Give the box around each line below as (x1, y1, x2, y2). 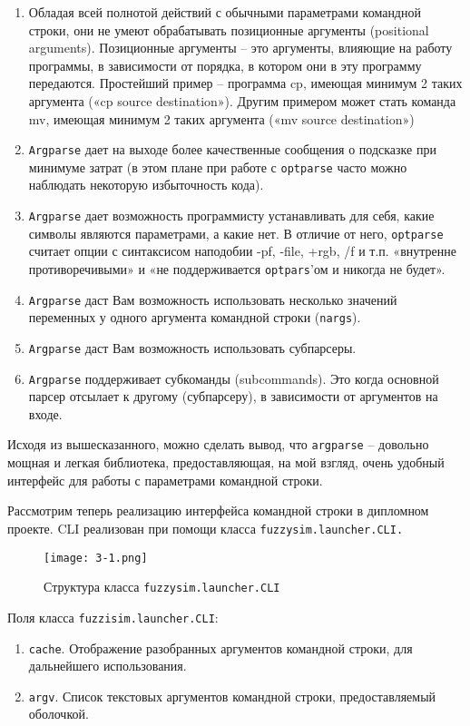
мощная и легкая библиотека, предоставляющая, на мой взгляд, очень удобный (7, 453, 445, 472)
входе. (28, 404, 63, 423)
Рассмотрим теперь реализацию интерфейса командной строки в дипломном (7, 501, 429, 520)
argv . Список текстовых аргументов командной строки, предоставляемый (28, 686, 436, 705)
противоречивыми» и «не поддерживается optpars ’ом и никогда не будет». (28, 259, 446, 278)
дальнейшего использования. (28, 656, 187, 675)
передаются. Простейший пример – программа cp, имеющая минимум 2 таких (28, 74, 463, 93)
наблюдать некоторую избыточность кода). (28, 175, 264, 194)
